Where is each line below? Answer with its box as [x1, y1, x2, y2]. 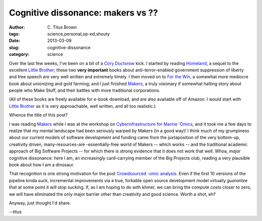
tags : [9, 31, 20, 36]
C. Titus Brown [47, 24, 77, 30]
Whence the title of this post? [9, 112, 68, 118]
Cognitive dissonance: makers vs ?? [9, 7, 158, 18]
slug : [9, 44, 19, 51]
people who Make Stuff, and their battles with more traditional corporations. [9, 87, 160, 93]
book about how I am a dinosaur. [9, 162, 75, 168]
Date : [9, 38, 20, 44]
